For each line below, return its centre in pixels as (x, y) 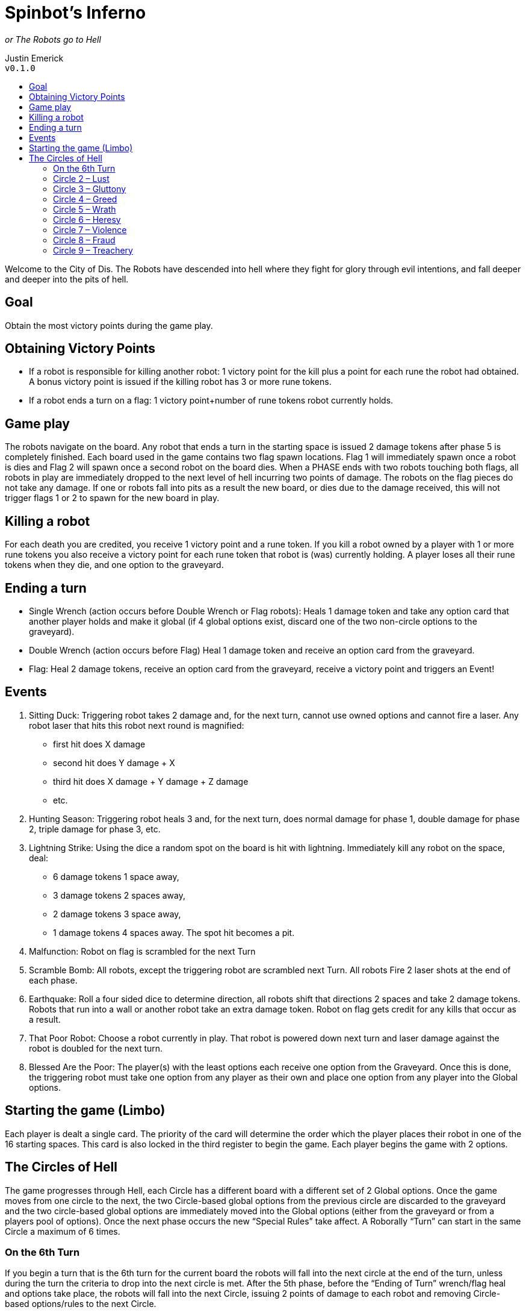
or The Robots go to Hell (53, 39)
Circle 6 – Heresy (87, 219)
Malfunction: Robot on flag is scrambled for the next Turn (142, 951)
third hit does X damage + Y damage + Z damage (151, 781)
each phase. (53, 980)
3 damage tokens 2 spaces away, (119, 895)
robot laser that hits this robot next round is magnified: (137, 725)
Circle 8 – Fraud (84, 240)
